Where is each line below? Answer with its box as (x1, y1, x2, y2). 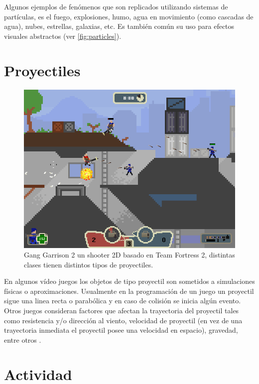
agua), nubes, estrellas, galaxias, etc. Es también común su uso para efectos (4, 21, 235, 31)
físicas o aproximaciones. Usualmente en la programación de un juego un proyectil (4, 285, 254, 296)
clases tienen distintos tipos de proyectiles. (24, 259, 153, 269)
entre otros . (4, 334, 41, 345)
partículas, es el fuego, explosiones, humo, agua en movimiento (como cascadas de (4, 11, 254, 21)
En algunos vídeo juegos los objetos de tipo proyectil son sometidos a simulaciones (4, 276, 255, 286)
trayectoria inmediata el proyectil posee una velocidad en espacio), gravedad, (4, 325, 238, 335)
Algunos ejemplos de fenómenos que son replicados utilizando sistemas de (4, 1, 228, 11)
